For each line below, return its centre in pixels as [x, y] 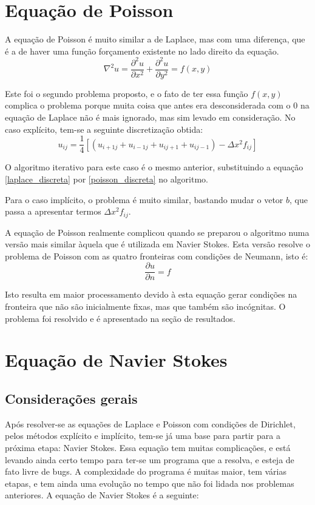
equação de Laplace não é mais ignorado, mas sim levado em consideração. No [150, 117]
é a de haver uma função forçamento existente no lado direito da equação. [142, 51]
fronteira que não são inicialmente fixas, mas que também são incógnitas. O [145, 306]
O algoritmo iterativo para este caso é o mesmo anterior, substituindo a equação [154, 167]
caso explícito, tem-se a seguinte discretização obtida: [104, 129]
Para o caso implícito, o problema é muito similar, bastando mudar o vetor [144, 199]
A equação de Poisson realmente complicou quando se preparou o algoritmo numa [157, 232]
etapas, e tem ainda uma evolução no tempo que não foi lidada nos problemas [150, 483]
